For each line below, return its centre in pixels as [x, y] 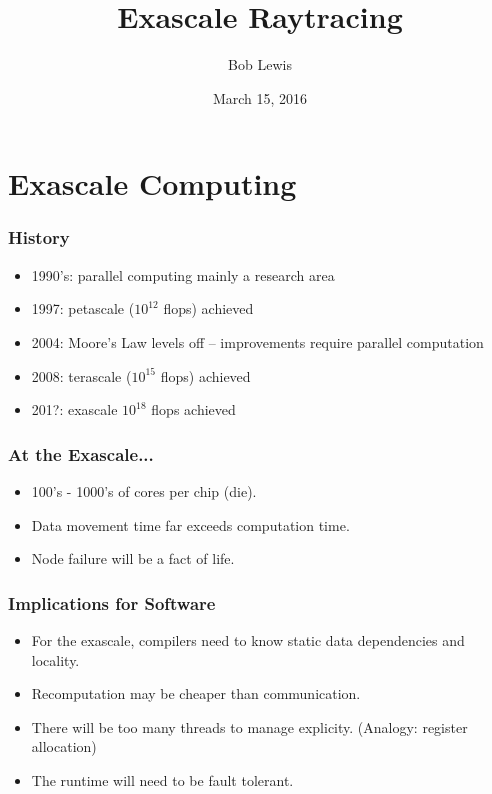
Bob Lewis [260, 64]
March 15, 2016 [260, 97]
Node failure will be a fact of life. [133, 558]
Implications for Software [112, 602]
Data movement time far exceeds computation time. [190, 524]
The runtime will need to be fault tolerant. [162, 779]
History [39, 237]
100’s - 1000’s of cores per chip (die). [144, 490]
